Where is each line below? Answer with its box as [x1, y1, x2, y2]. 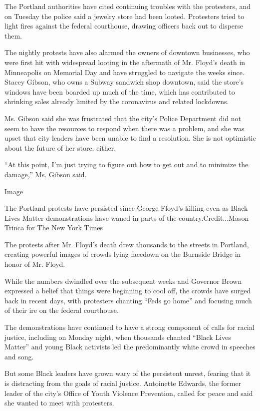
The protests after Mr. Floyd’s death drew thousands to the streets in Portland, [4, 239, 249, 249]
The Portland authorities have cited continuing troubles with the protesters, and [4, 1, 251, 11]
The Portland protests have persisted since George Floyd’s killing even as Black [4, 203, 248, 213]
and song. [4, 351, 34, 361]
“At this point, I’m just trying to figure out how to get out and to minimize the [4, 159, 249, 170]
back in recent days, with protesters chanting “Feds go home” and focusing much [4, 295, 252, 305]
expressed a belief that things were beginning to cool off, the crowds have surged [4, 285, 251, 296]
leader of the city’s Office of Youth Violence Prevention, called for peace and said [4, 387, 253, 398]
